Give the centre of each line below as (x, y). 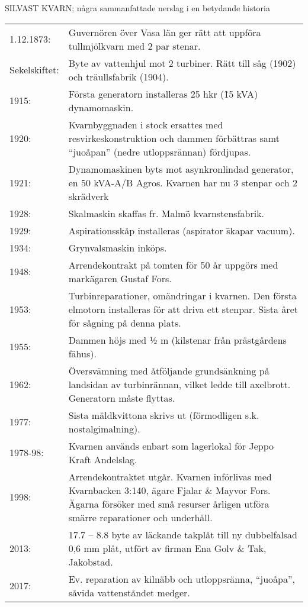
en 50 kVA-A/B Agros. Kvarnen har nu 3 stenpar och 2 (183, 182)
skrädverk (89, 196)
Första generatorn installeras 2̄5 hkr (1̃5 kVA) (163, 93)
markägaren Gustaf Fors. (120, 278)
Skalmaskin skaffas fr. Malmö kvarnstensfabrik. (166, 213)
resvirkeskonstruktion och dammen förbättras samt (174, 138)
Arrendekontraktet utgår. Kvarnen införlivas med (170, 476)
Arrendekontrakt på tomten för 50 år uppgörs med (173, 264)
